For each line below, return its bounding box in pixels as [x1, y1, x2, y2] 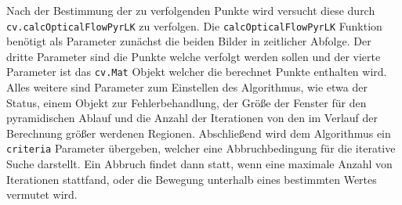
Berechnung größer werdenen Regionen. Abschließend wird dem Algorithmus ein [6, 124, 391, 141]
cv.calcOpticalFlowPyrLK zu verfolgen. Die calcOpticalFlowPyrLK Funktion [6, 17, 382, 34]
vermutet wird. [6, 186, 78, 203]
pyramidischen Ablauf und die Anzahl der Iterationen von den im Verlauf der [6, 110, 378, 126]
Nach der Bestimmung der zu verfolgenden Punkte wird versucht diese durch [6, 2, 375, 18]
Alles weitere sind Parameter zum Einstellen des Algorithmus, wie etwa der [6, 79, 368, 95]
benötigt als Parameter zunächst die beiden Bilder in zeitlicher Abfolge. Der [6, 33, 371, 49]
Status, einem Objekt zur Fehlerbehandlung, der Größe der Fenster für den [6, 94, 367, 110]
